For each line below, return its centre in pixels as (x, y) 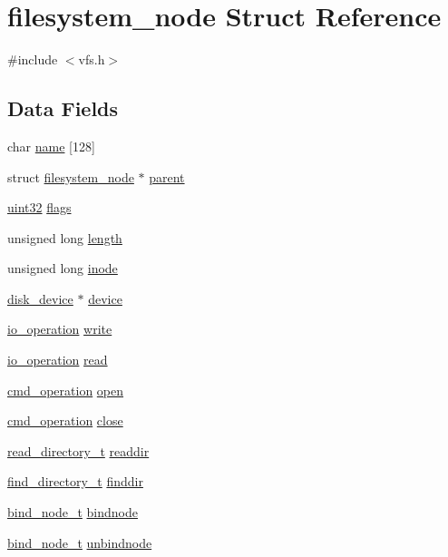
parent (167, 176)
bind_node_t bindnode (73, 512)
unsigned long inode (63, 268)
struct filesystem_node (71, 176)
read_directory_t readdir (78, 450)
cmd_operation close (65, 420)
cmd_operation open (66, 390)
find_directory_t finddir (75, 481)
